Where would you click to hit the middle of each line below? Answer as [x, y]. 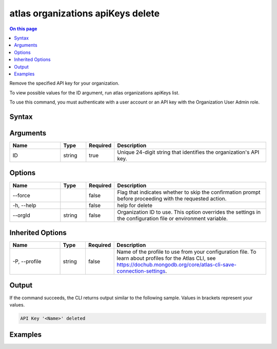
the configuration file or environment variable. [173, 218]
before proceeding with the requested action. [172, 198]
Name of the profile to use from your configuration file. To [186, 252]
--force [21, 195]
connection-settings [141, 271]
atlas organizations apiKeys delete [85, 13]
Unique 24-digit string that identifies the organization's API [188, 152]
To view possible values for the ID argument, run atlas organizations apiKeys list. [94, 93]
